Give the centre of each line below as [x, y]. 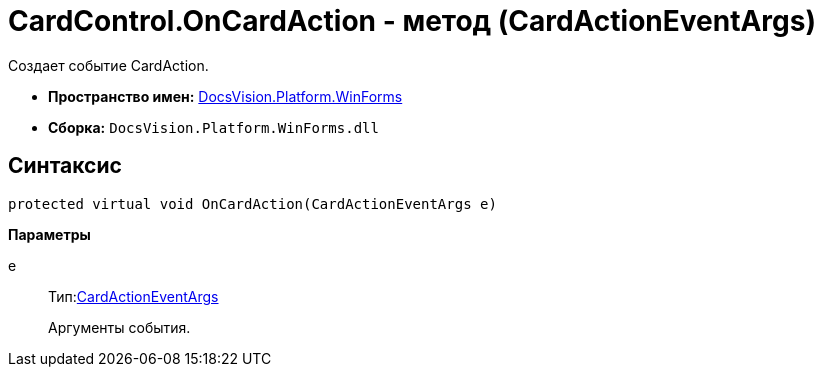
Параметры [49, 234]
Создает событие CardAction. [108, 65]
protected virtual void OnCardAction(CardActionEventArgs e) [252, 203]
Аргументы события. [119, 327]
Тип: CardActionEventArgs [133, 296]
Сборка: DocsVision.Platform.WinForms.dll [213, 127]
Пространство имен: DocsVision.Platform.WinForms [225, 96]
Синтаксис [65, 166]
